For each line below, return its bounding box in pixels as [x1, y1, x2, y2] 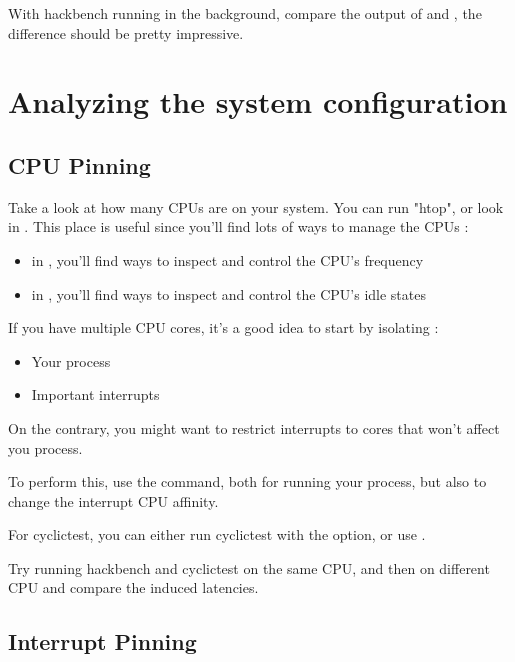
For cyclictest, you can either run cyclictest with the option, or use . [8, 524, 426, 545]
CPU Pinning [8, 149, 151, 180]
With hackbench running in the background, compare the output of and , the [8, 3, 482, 23]
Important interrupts [31, 384, 160, 405]
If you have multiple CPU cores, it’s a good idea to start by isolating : [8, 317, 439, 338]
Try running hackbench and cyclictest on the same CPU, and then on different [8, 557, 490, 578]
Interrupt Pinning [8, 626, 197, 657]
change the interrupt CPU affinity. [8, 490, 219, 511]
